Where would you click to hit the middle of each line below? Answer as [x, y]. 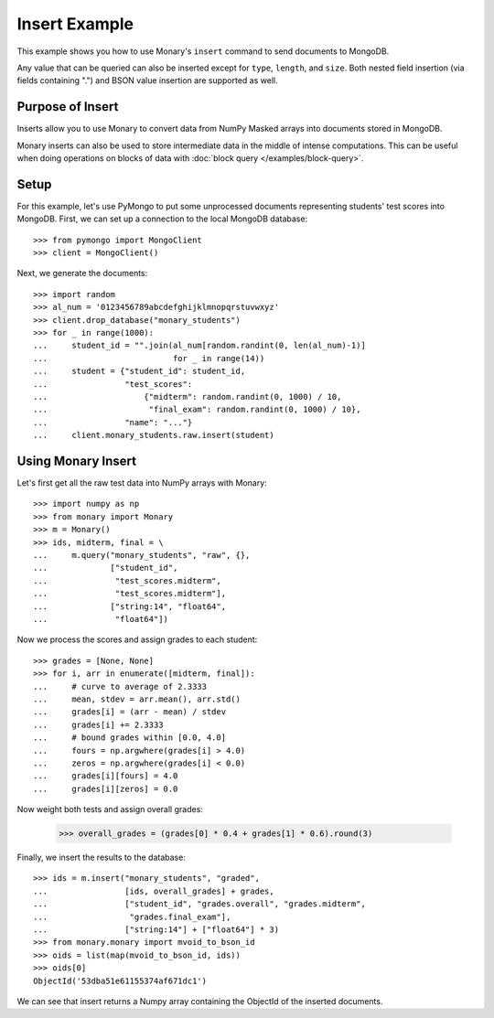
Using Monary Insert [77, 461]
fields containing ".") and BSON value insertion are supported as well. [147, 80]
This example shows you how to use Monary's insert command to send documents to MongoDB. [203, 51]
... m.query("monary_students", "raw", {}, [142, 555]
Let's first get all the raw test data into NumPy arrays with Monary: [142, 483]
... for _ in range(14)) [149, 358]
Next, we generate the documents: [82, 273]
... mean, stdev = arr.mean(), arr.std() [137, 699]
